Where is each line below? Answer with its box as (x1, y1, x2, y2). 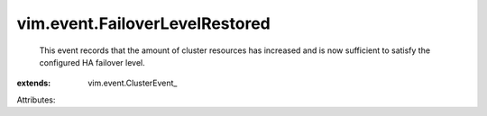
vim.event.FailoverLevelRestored (16, 13, 271, 33)
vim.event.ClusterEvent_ (87, 77, 178, 89)
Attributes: (16, 94, 56, 105)
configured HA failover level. (39, 57, 145, 67)
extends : (16, 77, 51, 89)
